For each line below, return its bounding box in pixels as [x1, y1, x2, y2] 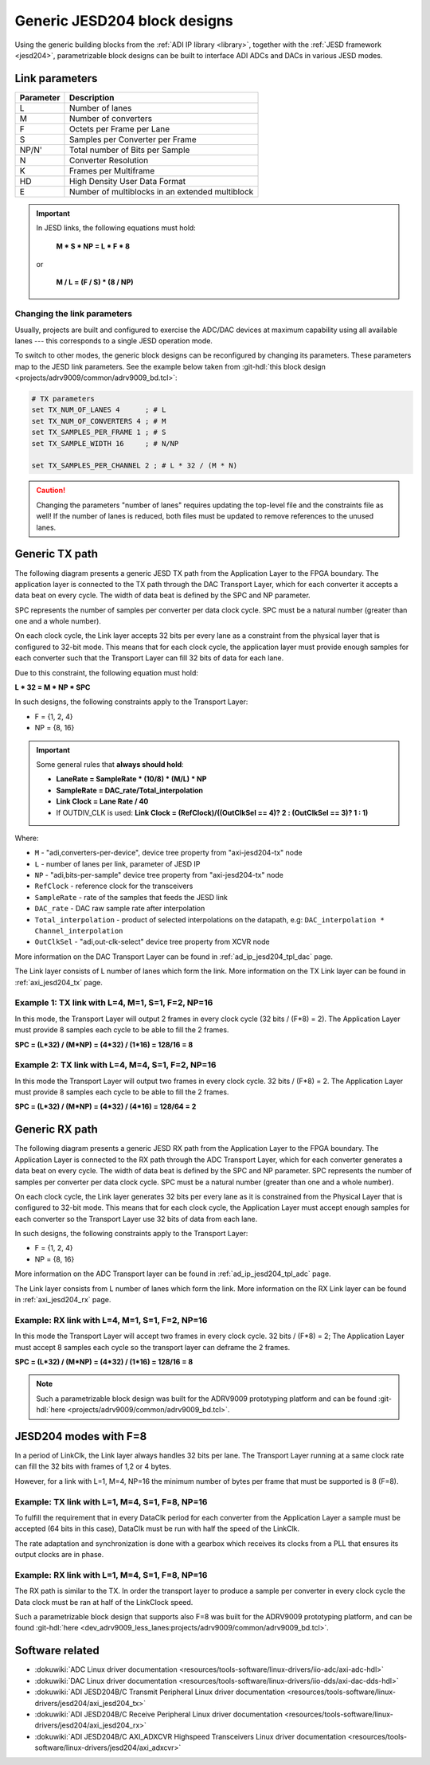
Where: [14, 833, 39, 843]
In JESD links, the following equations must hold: [36, 223, 197, 233]
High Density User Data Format [68, 175, 186, 186]
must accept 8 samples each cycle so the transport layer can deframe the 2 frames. [14, 1342, 291, 1352]
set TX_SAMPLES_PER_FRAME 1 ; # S [31, 428, 166, 437]
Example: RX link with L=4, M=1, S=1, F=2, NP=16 [14, 1314, 208, 1325]
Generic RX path [14, 1123, 99, 1137]
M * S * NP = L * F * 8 [56, 241, 131, 251]
